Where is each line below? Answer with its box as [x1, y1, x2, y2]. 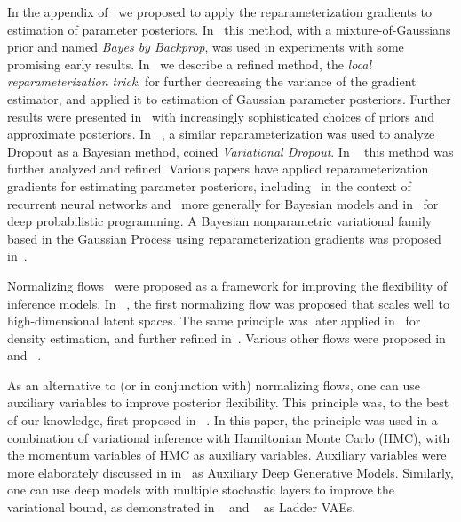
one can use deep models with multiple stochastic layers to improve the [7, 480, 394, 499]
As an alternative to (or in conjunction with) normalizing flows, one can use [7, 375, 421, 394]
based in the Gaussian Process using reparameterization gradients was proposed [7, 229, 441, 247]
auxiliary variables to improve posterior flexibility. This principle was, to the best [7, 393, 449, 412]
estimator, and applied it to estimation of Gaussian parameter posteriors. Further [7, 89, 451, 108]
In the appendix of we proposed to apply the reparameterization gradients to [7, 3, 432, 20]
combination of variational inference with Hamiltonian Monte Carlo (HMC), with [7, 428, 450, 446]
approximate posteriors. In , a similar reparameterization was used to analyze [7, 124, 435, 143]
